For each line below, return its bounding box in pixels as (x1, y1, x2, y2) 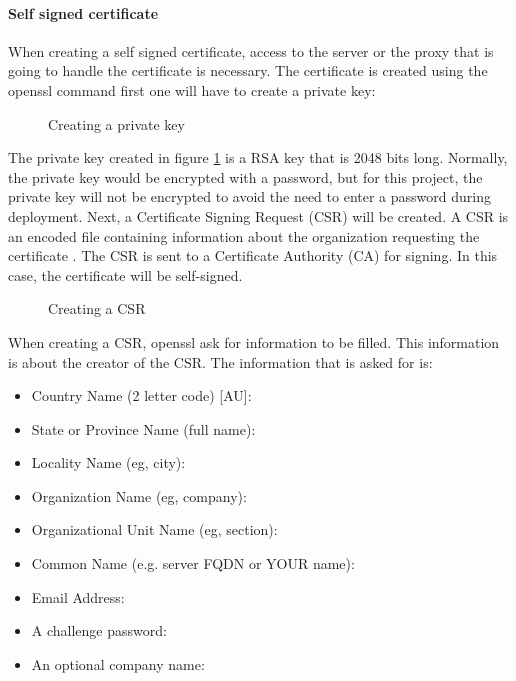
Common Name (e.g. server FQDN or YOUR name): (31, 553, 355, 574)
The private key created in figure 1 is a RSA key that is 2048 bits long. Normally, (8, 147, 508, 168)
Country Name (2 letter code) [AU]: (31, 385, 252, 406)
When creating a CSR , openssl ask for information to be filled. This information (8, 331, 500, 352)
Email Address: (31, 586, 125, 607)
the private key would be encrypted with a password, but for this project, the (8, 166, 483, 187)
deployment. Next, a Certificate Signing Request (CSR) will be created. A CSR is (8, 205, 509, 226)
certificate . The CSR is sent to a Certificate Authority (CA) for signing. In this (8, 245, 498, 266)
